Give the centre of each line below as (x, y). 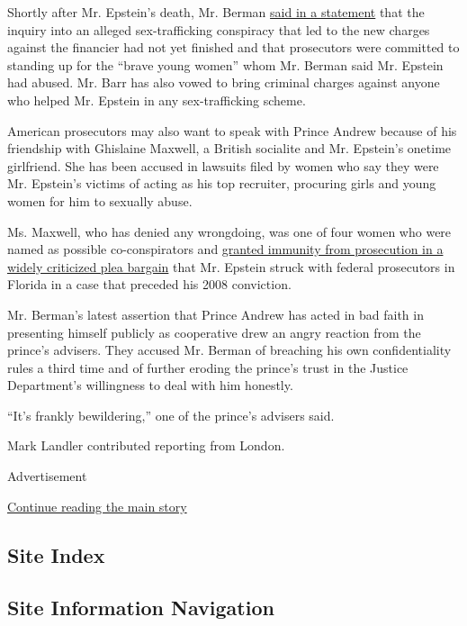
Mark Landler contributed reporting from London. (146, 445)
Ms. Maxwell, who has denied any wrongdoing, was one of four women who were (229, 231)
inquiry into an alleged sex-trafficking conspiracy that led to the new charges (219, 29)
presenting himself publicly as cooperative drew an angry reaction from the (214, 332)
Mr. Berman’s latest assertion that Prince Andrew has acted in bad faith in (216, 314)
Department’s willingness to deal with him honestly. (150, 385)
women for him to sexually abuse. (100, 200)
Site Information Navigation (141, 608)
